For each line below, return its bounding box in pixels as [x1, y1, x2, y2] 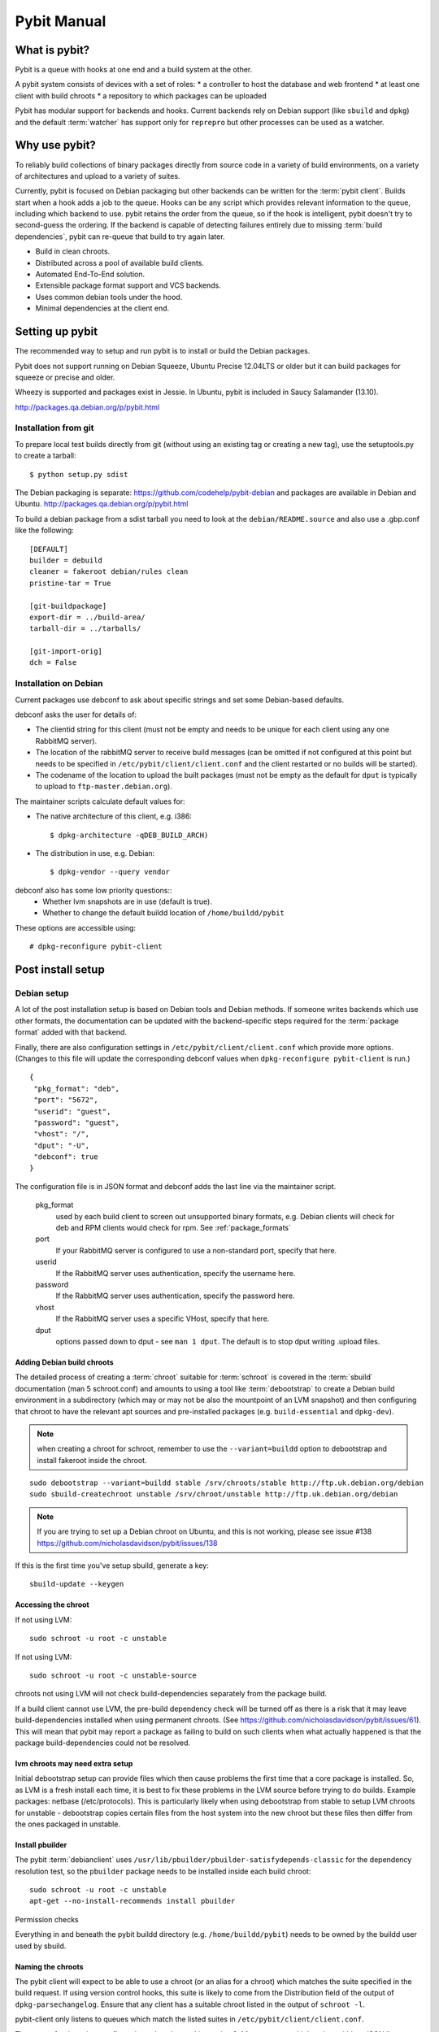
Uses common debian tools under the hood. [35, 292, 183, 302]
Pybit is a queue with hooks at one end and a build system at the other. [15, 65, 253, 75]
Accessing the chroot [15, 1600, 89, 1609]
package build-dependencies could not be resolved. [15, 1738, 191, 1748]
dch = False [29, 658, 77, 667]
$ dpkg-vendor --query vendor [50, 867, 171, 877]
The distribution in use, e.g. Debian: [35, 848, 155, 858]
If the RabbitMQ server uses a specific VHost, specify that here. [55, 1313, 270, 1324]
